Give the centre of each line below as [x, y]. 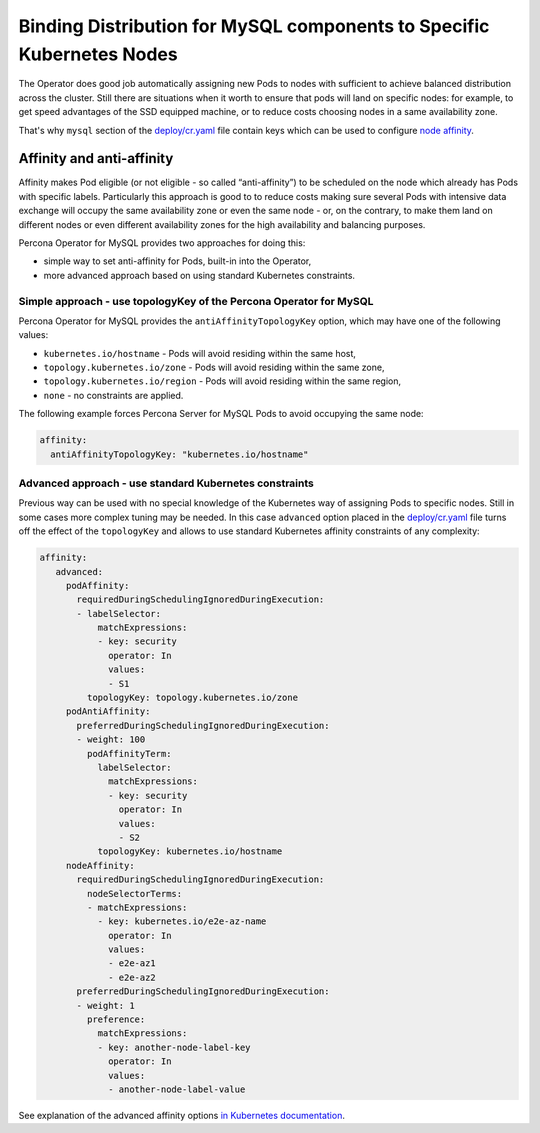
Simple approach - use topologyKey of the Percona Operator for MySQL [196, 301]
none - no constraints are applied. [113, 395]
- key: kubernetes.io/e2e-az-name [182, 921]
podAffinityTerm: [129, 753]
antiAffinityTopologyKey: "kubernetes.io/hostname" [179, 454]
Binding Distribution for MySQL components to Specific [254, 26]
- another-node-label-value [177, 1089]
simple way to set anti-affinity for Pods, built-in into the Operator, [177, 261]
